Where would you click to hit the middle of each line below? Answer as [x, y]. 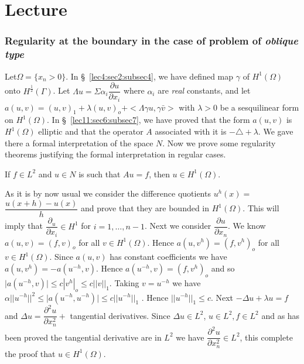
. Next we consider [178, 226]
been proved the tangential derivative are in [83, 337]
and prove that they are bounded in [145, 208]
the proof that [30, 353]
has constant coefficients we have [168, 257]
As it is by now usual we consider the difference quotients [108, 193]
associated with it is [191, 131]
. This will [261, 208]
